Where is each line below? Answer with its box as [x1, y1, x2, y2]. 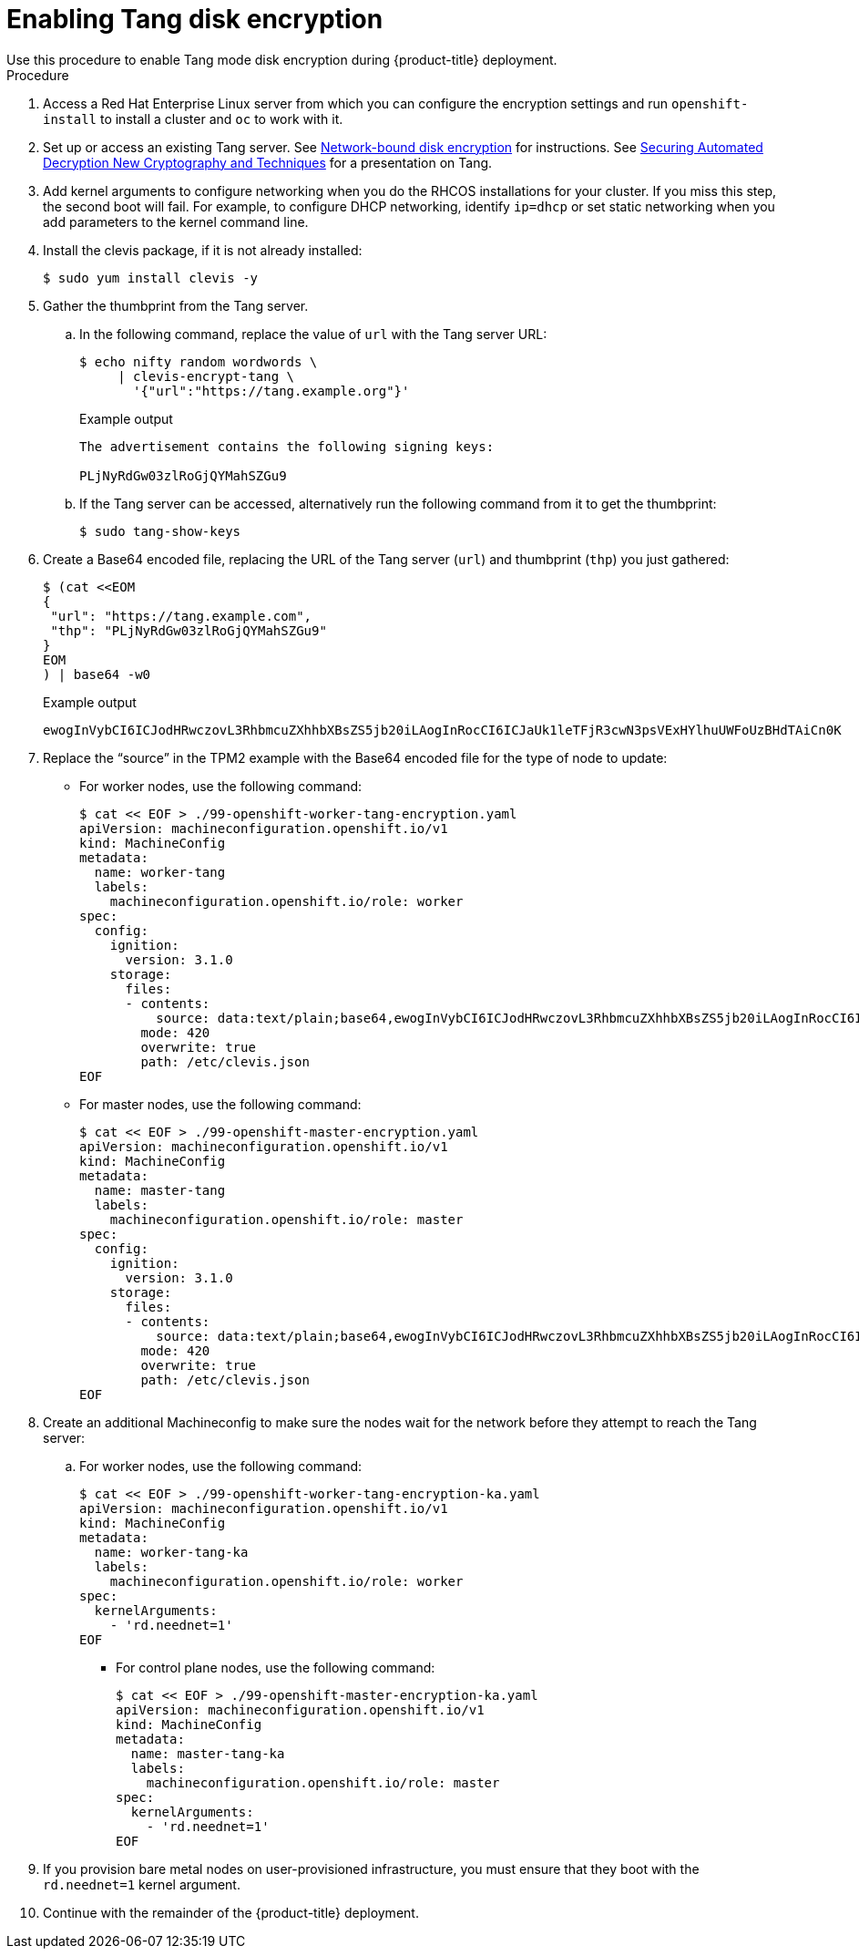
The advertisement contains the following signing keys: [79, 438, 495, 454]
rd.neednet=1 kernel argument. [43, 1876, 240, 1892]
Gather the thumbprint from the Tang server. [43, 297, 309, 314]
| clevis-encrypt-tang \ [118, 368, 295, 384]
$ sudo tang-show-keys [79, 523, 241, 539]
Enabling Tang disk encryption [6, 4, 383, 35]
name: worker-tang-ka [94, 1544, 249, 1560]
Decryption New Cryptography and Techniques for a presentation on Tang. [43, 154, 493, 170]
